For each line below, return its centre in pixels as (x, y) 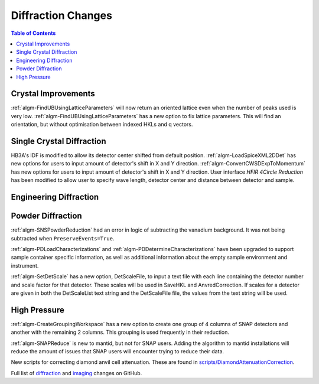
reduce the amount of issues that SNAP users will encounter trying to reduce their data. (118, 351)
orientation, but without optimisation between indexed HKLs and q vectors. (102, 125)
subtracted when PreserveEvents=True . (63, 238)
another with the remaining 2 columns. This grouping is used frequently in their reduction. (120, 332)
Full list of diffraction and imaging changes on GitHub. (77, 373)
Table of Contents (33, 33)
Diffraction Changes (61, 15)
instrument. (25, 265)
